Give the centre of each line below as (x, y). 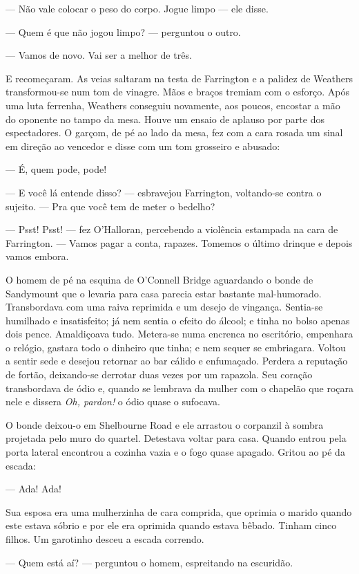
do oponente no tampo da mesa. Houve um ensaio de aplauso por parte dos (165, 119)
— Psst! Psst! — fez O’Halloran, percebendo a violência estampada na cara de (172, 229)
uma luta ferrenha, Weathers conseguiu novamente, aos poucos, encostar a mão (173, 105)
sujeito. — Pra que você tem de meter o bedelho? (110, 206)
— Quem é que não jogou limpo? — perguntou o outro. (123, 31)
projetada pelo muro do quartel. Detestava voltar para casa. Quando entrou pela (176, 438)
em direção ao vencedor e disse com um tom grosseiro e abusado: (143, 146)
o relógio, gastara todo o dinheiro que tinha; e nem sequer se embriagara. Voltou (176, 347)
